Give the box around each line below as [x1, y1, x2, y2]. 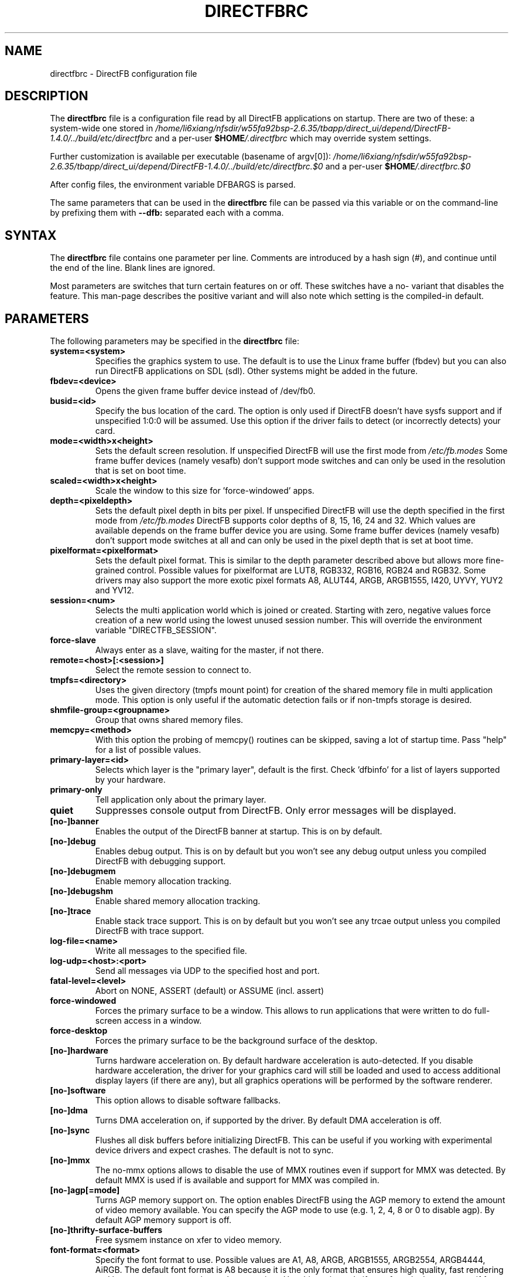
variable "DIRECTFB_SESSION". [95, 625, 217, 636]
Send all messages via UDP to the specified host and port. [95, 966, 320, 976]
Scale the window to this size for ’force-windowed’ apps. [95, 485, 314, 496]
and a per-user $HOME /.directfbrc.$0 [325, 161, 471, 172]
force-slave [50, 635, 96, 646]
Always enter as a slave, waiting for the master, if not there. [95, 645, 324, 656]
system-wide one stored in [50, 123, 153, 134]
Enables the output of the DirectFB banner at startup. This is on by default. [95, 826, 382, 837]
